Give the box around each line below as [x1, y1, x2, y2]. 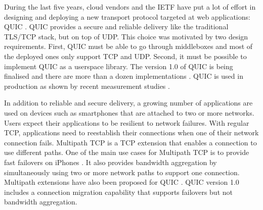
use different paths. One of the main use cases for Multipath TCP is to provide [4, 147, 249, 157]
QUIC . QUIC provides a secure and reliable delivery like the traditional [4, 21, 229, 32]
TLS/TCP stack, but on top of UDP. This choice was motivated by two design [4, 31, 248, 41]
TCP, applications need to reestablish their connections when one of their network [4, 127, 259, 138]
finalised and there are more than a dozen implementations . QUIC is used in [4, 71, 243, 81]
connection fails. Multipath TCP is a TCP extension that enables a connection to [4, 137, 257, 147]
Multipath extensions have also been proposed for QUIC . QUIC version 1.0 [4, 177, 239, 187]
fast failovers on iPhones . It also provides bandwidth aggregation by [4, 156, 217, 167]
